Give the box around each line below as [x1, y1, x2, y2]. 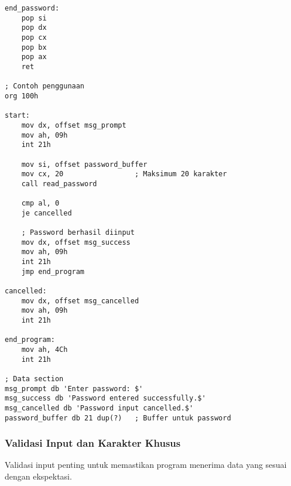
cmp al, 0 [21, 199, 60, 208]
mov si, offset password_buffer [21, 160, 148, 169]
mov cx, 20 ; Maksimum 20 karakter [21, 170, 227, 179]
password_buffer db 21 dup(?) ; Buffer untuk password [5, 413, 231, 422]
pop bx [21, 43, 47, 52]
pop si [21, 13, 47, 22]
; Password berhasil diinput [21, 228, 135, 237]
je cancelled [21, 208, 72, 217]
